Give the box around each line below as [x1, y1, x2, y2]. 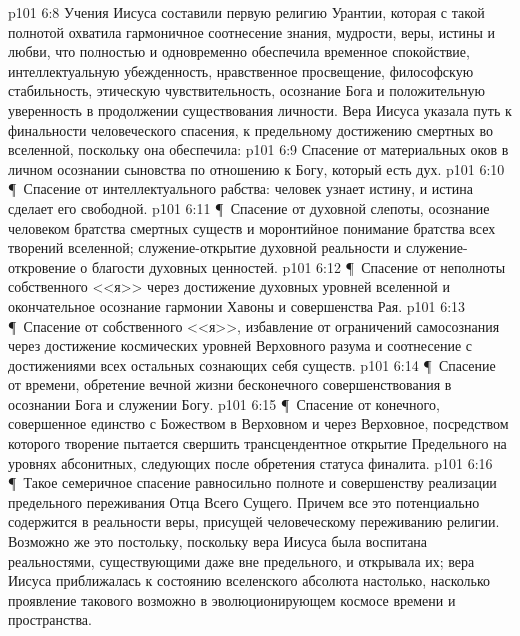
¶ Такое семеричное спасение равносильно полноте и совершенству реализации [8, 472, 497, 493]
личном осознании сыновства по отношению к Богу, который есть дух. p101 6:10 [8, 158, 505, 179]
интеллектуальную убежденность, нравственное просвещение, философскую [8, 60, 474, 81]
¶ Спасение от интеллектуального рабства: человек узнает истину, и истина [8, 178, 473, 199]
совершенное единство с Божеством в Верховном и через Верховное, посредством [8, 413, 509, 434]
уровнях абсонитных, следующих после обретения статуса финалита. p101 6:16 [8, 452, 493, 473]
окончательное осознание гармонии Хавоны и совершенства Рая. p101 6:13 [8, 295, 466, 316]
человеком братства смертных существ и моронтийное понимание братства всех [8, 217, 496, 238]
